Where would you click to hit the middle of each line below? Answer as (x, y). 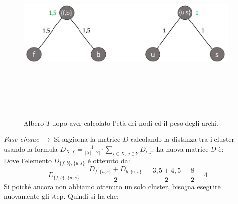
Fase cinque (22, 139)
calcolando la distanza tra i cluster (183, 139)
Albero (34, 123)
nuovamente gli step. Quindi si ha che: (61, 196)
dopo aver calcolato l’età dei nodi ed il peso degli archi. (135, 123)
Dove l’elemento (28, 160)
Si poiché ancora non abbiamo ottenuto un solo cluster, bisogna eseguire (112, 186)
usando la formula (31, 148)
